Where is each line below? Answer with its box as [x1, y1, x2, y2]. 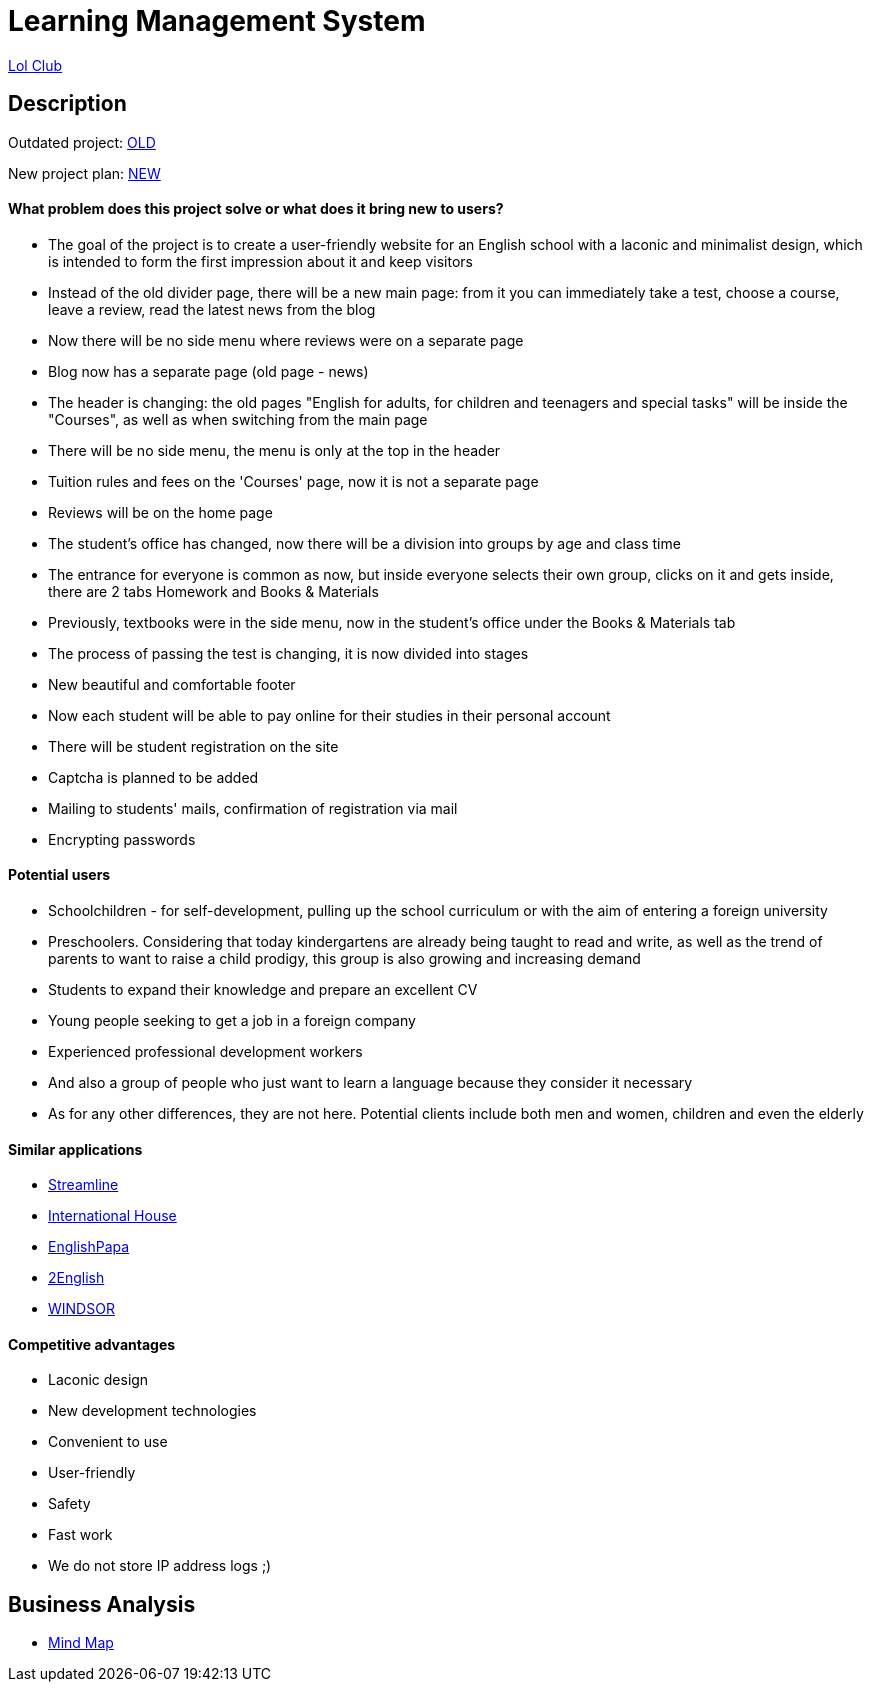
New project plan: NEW [8, 164, 161, 182]
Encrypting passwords [48, 830, 196, 848]
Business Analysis [8, 1591, 196, 1617]
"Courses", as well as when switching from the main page [48, 410, 428, 428]
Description [8, 91, 127, 117]
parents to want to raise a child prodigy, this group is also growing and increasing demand [48, 950, 641, 968]
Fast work [48, 1526, 113, 1544]
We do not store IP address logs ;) [48, 1557, 272, 1575]
